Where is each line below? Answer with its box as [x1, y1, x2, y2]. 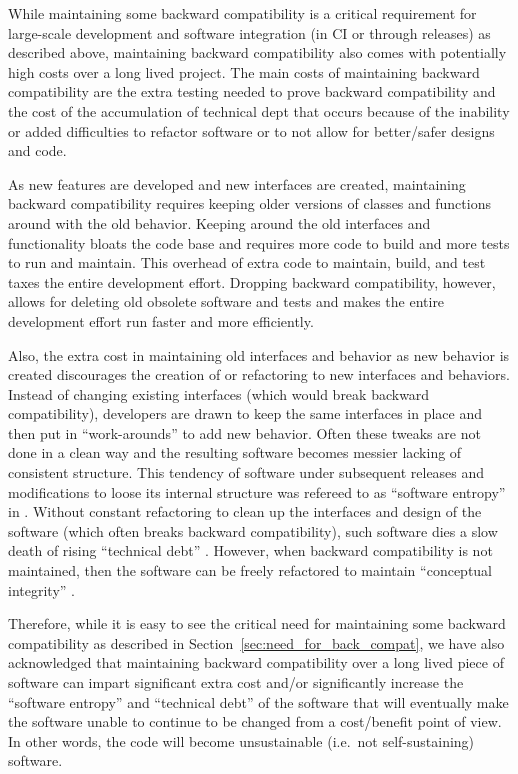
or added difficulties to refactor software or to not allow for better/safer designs [8, 120, 495, 141]
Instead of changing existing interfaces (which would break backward [8, 383, 430, 404]
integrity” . [8, 579, 75, 600]
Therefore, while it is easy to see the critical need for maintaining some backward [8, 613, 506, 634]
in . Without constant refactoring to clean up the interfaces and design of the [8, 501, 482, 522]
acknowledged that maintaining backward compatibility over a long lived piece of [8, 652, 504, 673]
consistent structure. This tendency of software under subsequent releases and [8, 462, 485, 483]
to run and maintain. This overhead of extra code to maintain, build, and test [8, 252, 486, 273]
